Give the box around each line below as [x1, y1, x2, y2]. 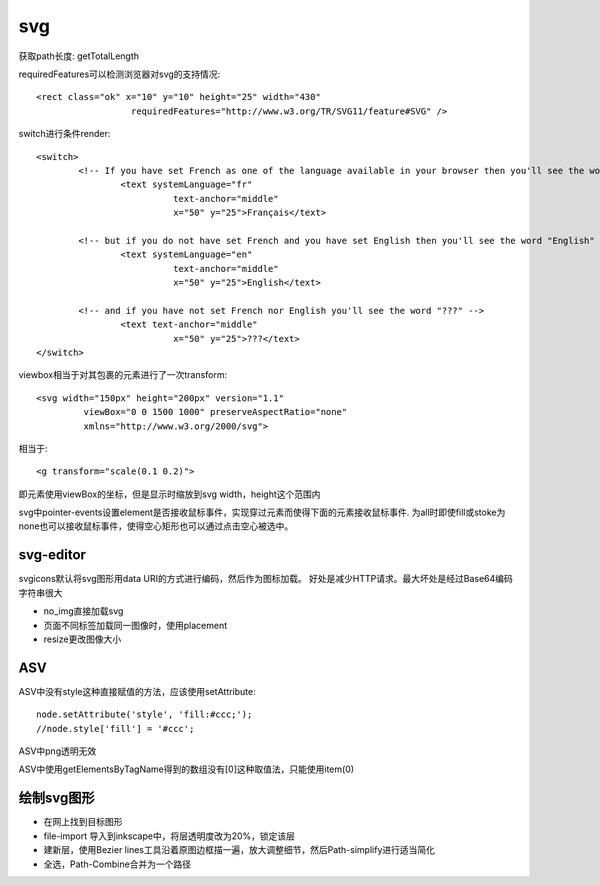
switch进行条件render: [18, 128, 111, 140]
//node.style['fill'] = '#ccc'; [36, 723, 195, 734]
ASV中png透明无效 [18, 745, 97, 757]
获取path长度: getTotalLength [18, 50, 140, 62]
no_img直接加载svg [43, 605, 124, 617]
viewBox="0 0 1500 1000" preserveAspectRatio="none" [83, 406, 348, 418]
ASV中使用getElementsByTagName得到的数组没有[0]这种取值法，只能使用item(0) [18, 763, 355, 775]
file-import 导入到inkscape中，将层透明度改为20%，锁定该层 [43, 830, 295, 842]
